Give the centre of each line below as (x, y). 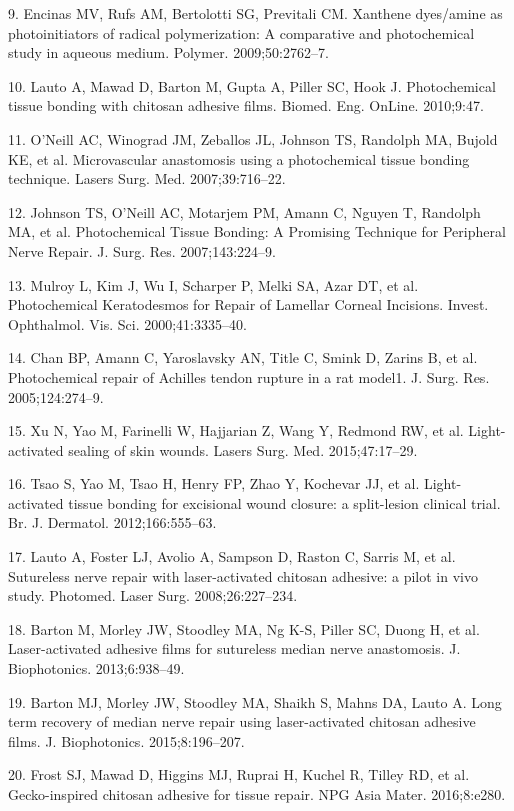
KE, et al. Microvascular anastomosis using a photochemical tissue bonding (239, 158)
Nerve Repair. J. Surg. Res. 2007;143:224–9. (142, 250)
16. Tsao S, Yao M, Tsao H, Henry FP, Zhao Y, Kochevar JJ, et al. (214, 483)
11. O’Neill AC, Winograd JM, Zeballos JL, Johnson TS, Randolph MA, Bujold (253, 138)
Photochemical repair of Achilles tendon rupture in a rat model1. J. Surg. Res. (249, 376)
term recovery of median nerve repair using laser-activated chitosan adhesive (242, 721)
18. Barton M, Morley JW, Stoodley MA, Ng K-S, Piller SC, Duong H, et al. (244, 628)
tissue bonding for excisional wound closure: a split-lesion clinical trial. (284, 502)
